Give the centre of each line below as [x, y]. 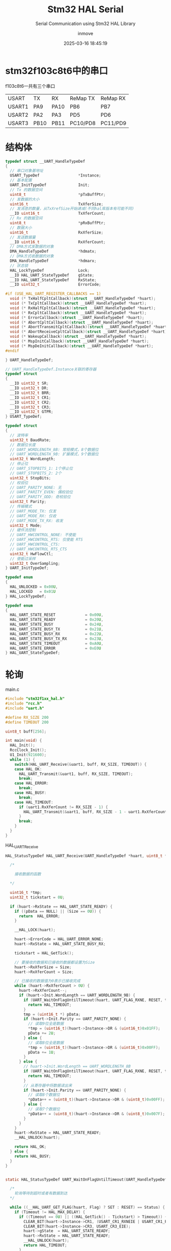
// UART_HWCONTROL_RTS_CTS [38, 549]
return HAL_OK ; [31, 1147]
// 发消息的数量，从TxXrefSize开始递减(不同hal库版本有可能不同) [72, 209]
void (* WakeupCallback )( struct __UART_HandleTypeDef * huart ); [78, 337]
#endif [12, 351]
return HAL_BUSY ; [33, 1156]
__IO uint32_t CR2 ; [31, 402]
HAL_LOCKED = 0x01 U [33, 591]
